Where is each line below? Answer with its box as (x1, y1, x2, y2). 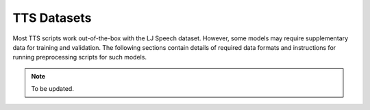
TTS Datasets (12, 10, 92, 25)
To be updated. (31, 85, 75, 93)
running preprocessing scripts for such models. (12, 53, 147, 61)
